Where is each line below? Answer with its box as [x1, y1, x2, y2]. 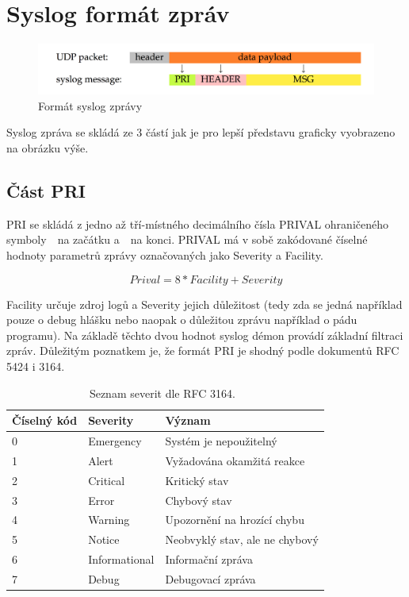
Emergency [88, 433, 142, 449]
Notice [88, 531, 120, 548]
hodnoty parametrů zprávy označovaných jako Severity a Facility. [6, 247, 323, 264]
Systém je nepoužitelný [165, 433, 277, 449]
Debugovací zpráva [165, 570, 256, 587]
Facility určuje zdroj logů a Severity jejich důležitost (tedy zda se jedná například [6, 295, 403, 312]
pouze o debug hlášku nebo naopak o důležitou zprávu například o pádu [6, 311, 357, 328]
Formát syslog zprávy [38, 97, 143, 114]
